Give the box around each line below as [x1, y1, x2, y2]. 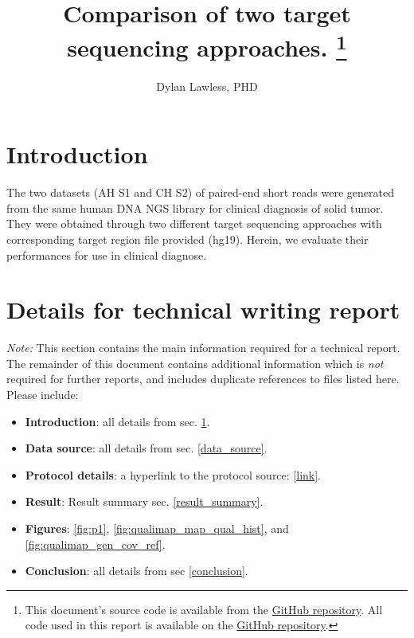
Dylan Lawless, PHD [156, 77, 258, 94]
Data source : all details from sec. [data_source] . [25, 440, 268, 456]
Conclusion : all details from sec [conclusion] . [25, 562, 248, 579]
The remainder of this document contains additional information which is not [6, 354, 384, 371]
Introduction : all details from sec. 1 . [25, 413, 210, 429]
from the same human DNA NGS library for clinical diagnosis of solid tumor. [6, 199, 384, 216]
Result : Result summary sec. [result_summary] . [25, 493, 264, 510]
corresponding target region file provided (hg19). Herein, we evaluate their [6, 230, 369, 247]
